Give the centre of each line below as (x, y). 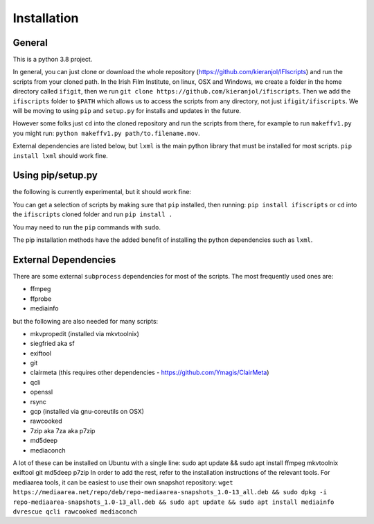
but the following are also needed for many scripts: (86, 321)
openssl (42, 392)
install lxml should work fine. (61, 155)
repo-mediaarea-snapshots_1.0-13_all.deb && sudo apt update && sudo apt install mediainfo (173, 502)
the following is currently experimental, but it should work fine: (102, 192)
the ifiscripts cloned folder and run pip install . (93, 214)
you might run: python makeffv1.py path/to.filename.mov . (106, 133)
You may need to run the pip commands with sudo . (87, 227)
